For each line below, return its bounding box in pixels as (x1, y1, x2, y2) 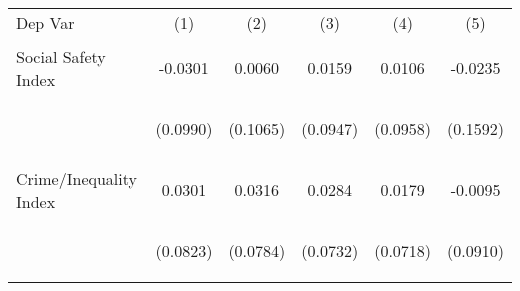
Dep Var (16, 11, 75, 34)
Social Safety (16, 44, 106, 68)
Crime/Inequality (16, 166, 137, 190)
